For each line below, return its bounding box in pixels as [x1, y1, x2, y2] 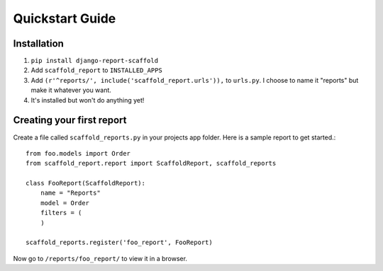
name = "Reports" [40, 189, 101, 197]
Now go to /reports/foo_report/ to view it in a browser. [13, 254, 188, 263]
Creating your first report [13, 114, 127, 127]
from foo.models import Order [26, 149, 131, 157]
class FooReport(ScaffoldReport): [26, 179, 145, 188]
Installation [13, 38, 64, 50]
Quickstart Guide [13, 11, 116, 26]
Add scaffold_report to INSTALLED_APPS [30, 66, 162, 74]
